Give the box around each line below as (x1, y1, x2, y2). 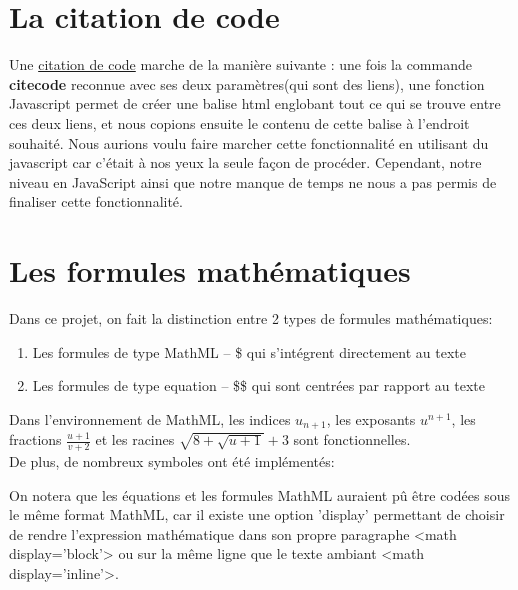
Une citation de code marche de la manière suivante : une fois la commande (9, 54, 472, 75)
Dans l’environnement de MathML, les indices (9, 408, 291, 429)
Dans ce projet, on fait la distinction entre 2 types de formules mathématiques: (9, 308, 493, 328)
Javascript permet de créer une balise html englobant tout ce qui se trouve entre (9, 93, 501, 114)
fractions (9, 429, 62, 450)
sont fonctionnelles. (293, 429, 411, 450)
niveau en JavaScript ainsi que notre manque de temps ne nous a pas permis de (9, 171, 497, 192)
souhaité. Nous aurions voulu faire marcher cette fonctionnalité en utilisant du (9, 132, 489, 153)
